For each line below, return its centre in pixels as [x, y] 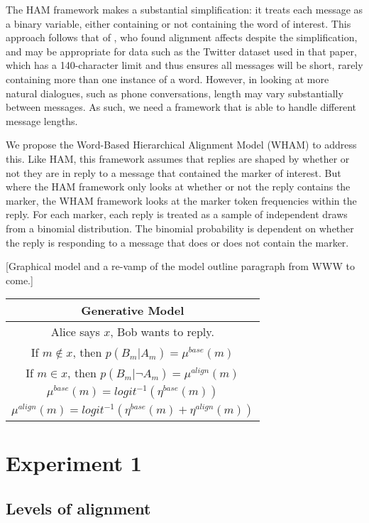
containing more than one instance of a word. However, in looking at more [167, 79]
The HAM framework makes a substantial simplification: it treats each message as [184, 9]
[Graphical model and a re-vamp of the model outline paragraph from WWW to [180, 266]
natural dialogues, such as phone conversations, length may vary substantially [175, 93]
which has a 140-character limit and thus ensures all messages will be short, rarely [184, 65]
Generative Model [133, 311]
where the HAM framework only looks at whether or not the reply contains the [178, 187]
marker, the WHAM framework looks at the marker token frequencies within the [181, 200]
